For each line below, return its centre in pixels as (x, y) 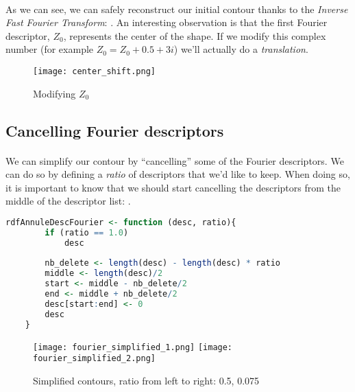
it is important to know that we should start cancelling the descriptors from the (173, 187)
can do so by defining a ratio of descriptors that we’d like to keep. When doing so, (178, 174)
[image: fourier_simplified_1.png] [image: (133, 347)
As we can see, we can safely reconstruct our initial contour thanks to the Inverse (177, 9)
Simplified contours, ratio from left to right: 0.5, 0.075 (146, 380)
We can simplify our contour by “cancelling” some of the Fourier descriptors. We (175, 160)
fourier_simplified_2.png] (94, 359)
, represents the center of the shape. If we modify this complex (195, 35)
